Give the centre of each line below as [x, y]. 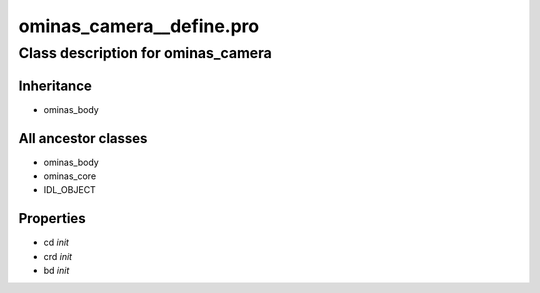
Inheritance [55, 85]
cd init [56, 242]
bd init [56, 271]
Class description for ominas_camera [145, 53]
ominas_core [70, 176]
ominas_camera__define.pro [139, 26]
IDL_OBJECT [70, 190]
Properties [52, 218]
